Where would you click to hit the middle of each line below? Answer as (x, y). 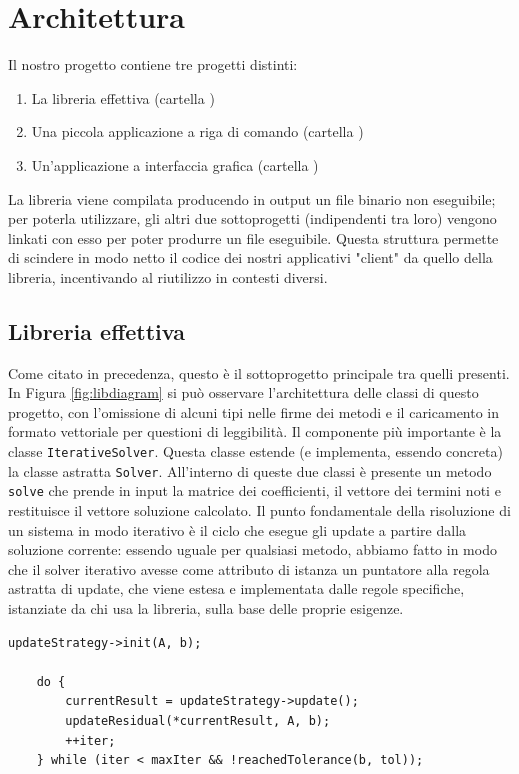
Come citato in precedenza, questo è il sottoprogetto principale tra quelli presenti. (259, 372)
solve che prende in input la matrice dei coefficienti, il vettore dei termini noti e (254, 490)
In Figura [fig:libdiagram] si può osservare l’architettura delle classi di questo (243, 392)
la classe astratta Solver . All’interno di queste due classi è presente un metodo (250, 470)
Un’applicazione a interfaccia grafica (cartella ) (175, 164)
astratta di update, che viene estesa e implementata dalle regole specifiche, (236, 588)
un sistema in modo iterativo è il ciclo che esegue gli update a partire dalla (237, 529)
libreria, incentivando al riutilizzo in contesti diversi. (168, 276)
